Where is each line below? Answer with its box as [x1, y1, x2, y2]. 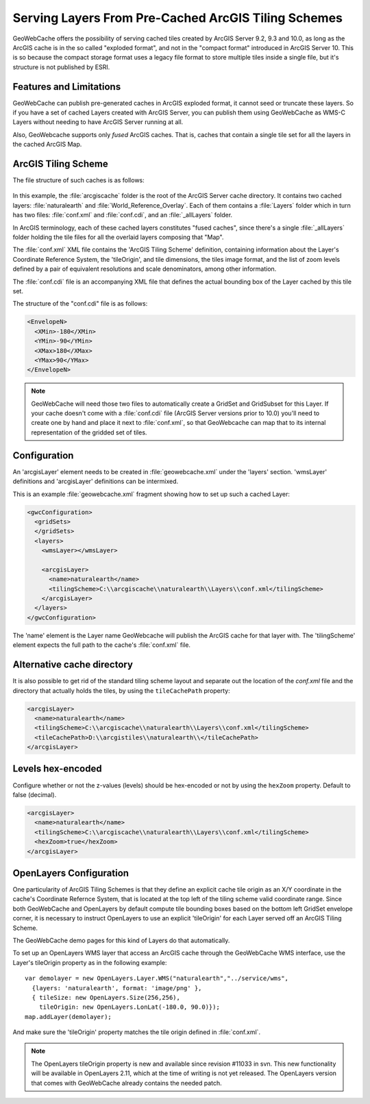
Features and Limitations [12, 81, 121, 93]
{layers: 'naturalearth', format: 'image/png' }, [32, 984, 202, 992]
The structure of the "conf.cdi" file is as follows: [12, 299, 148, 308]
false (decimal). [12, 790, 57, 798]
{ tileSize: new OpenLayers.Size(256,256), [32, 994, 181, 1001]
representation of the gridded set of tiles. [31, 428, 147, 437]
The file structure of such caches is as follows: [12, 176, 145, 184]
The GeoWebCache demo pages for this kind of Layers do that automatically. [12, 936, 230, 944]
